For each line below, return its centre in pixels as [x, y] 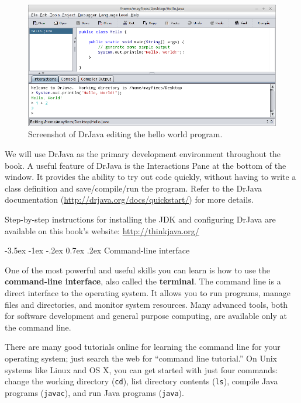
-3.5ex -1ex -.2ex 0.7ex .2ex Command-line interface [97, 250]
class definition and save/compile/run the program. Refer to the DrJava [134, 188]
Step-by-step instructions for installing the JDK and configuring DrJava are [140, 219]
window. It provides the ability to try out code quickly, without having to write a [150, 177]
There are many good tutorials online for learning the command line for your [143, 347]
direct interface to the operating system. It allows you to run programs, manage [148, 293]
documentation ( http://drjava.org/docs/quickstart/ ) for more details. [129, 199]
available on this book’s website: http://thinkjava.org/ [102, 230]
